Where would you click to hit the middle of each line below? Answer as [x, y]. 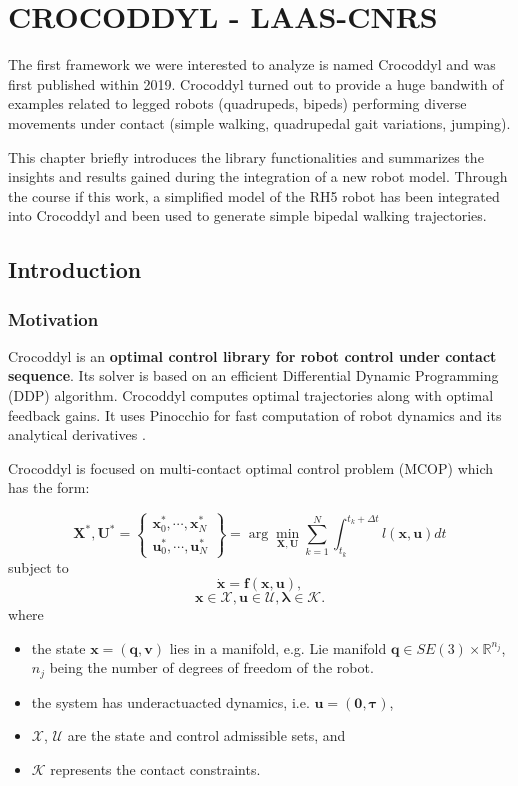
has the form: [49, 487]
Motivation [53, 318]
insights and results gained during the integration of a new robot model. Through [258, 176]
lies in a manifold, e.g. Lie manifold [278, 647]
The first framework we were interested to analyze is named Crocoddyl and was [252, 64]
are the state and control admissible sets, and [206, 735]
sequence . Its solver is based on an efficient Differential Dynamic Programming [253, 375]
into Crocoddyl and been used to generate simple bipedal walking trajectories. [247, 215]
